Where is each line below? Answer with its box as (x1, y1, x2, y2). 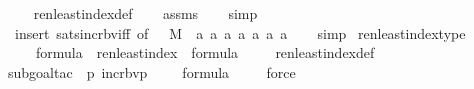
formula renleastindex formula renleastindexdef (35, 42, 375, 63)
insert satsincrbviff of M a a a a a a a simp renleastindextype (14, 22, 466, 43)
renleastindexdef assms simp (33, 3, 258, 23)
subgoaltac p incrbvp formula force (8, 61, 296, 82)
